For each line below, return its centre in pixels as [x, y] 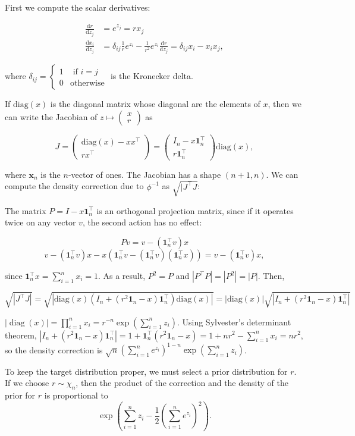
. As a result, [122, 276]
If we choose [27, 383]
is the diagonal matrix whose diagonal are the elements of [155, 104]
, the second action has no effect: [142, 222]
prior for [20, 395]
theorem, [21, 335]
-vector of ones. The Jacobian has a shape [144, 174]
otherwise [87, 84]
